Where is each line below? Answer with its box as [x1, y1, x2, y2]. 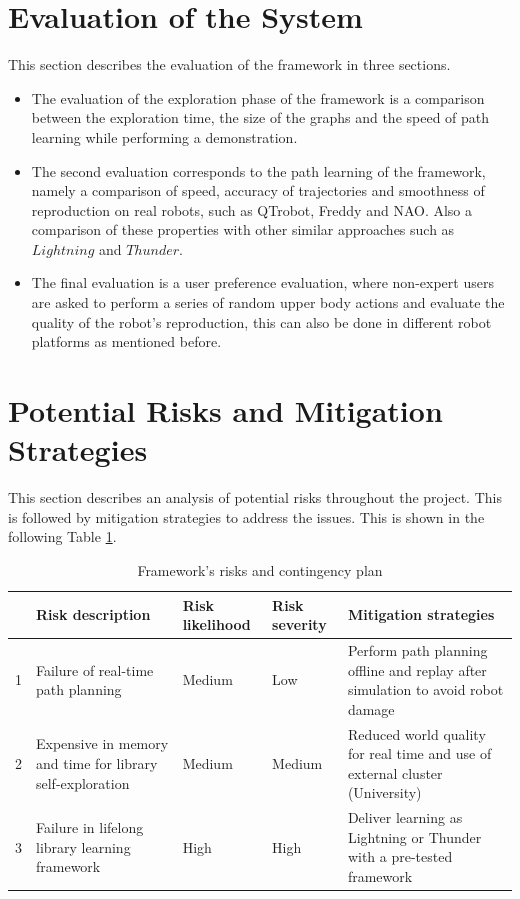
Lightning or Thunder [347, 826, 482, 847]
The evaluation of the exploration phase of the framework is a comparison [31, 87, 485, 108]
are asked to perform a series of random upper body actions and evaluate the [31, 292, 505, 313]
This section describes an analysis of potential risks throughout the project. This [8, 487, 502, 508]
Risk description [36, 604, 151, 625]
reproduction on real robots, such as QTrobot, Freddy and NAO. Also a [31, 199, 473, 220]
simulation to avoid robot [347, 679, 504, 700]
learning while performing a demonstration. [31, 126, 298, 147]
